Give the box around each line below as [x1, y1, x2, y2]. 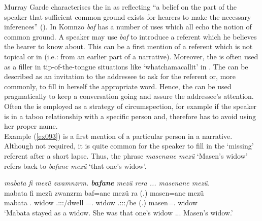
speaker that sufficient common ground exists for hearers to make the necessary [4, 11, 251, 22]
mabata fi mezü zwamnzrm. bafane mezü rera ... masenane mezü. [4, 177, 210, 188]
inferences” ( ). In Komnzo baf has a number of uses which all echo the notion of [4, 21, 252, 32]
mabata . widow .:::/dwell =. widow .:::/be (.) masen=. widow [4, 197, 198, 208]
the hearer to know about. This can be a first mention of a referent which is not [4, 41, 253, 52]
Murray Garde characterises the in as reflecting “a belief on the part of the [4, 2, 237, 12]
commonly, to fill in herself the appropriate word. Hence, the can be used [4, 81, 232, 91]
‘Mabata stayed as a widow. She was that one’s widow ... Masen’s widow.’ [4, 207, 233, 217]
